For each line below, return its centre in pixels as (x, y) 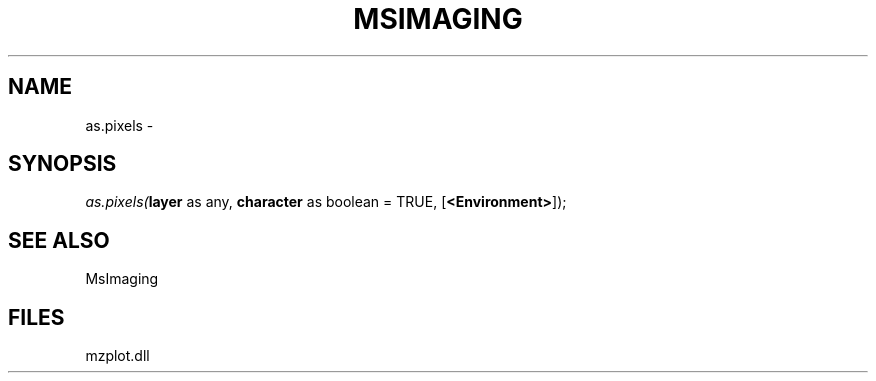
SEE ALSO (59, 240)
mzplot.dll (117, 356)
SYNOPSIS (62, 164)
